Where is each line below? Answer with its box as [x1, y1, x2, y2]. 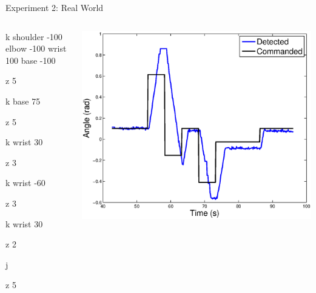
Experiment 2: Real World [5, 1, 104, 13]
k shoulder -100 [5, 30, 62, 43]
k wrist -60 [5, 176, 45, 189]
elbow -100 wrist [5, 42, 67, 55]
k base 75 [5, 94, 41, 107]
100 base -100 [5, 53, 56, 66]
